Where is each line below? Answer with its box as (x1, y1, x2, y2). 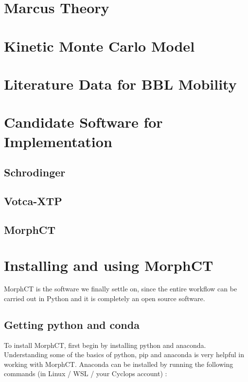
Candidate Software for (4, 112, 163, 132)
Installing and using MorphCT (4, 255, 213, 275)
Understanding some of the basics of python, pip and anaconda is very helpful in (4, 349, 245, 360)
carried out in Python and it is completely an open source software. (4, 293, 205, 303)
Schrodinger (4, 165, 66, 180)
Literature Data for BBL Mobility (4, 74, 237, 94)
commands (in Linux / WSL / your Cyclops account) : (4, 368, 167, 379)
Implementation (4, 131, 112, 151)
